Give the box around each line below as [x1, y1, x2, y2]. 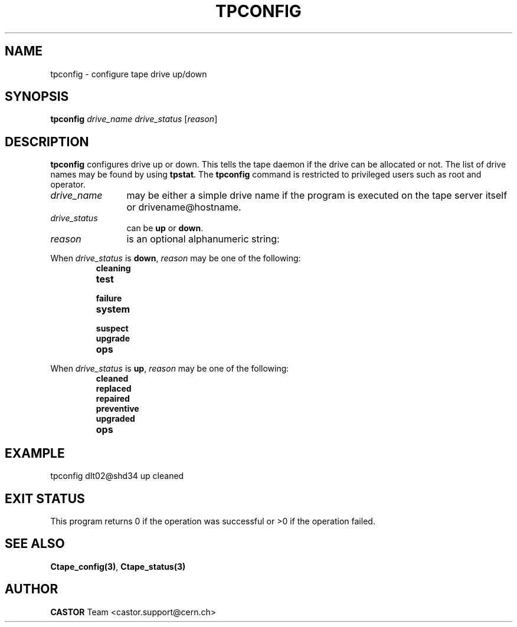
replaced [96, 383, 132, 394]
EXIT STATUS [5, 491, 85, 506]
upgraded [96, 413, 135, 424]
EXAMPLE [5, 445, 65, 461]
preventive [96, 403, 139, 414]
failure [96, 293, 122, 304]
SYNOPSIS [5, 89, 69, 104]
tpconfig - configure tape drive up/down [50, 68, 207, 79]
